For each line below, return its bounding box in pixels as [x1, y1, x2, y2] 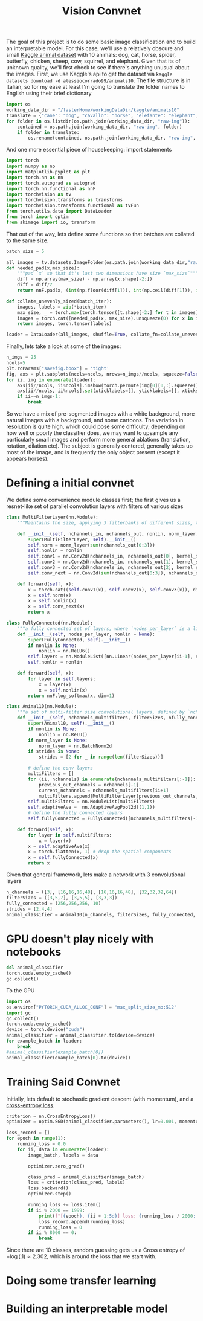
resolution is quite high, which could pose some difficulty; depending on [6, 423, 186, 430]
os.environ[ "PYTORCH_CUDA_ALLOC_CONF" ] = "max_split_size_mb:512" [6, 1004, 177, 1010]
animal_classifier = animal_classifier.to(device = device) [6, 1032, 155, 1038]
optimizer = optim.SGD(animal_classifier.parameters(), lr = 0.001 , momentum [6, 1119, 201, 1125]
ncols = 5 [6, 360, 26, 366]
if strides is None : [28, 748, 80, 754]
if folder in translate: [17, 129, 80, 135]
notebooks [6, 945, 62, 959]
